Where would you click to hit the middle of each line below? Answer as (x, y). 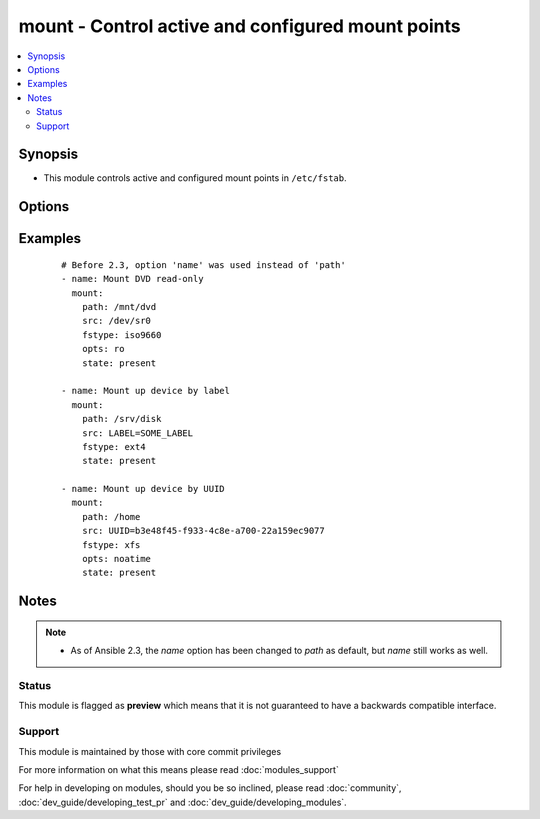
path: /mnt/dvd (119, 306)
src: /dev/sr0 (116, 321)
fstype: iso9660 (121, 334)
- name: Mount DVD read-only (132, 279)
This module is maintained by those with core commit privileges (150, 751)
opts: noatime (116, 559)
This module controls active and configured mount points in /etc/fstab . (195, 178)
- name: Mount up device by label (145, 391)
